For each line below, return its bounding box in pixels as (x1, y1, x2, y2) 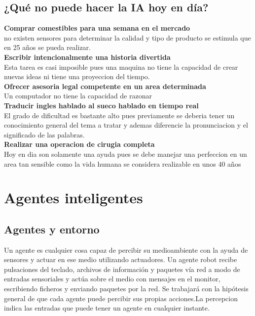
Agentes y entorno (4, 221, 100, 236)
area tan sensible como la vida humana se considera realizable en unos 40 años (4, 158, 241, 169)
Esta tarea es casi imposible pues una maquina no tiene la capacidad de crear (4, 61, 238, 72)
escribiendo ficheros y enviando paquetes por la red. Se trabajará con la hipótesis (4, 283, 249, 294)
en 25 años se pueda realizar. (4, 42, 91, 52)
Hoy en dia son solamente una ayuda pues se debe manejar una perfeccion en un (4, 148, 247, 159)
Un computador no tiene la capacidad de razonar (4, 90, 152, 101)
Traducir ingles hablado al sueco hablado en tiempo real (4, 100, 199, 110)
